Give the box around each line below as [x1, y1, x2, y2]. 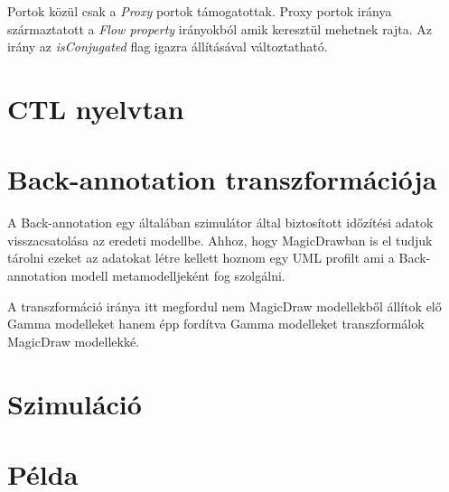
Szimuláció [7, 385, 142, 422]
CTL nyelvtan [7, 89, 184, 126]
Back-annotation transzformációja [7, 161, 437, 198]
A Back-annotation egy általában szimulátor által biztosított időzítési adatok [7, 213, 434, 232]
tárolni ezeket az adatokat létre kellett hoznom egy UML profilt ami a [7, 248, 395, 267]
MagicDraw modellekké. [7, 331, 140, 350]
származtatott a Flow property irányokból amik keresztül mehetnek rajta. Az [7, 19, 433, 38]
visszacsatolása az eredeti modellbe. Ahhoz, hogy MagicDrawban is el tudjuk [7, 230, 433, 249]
